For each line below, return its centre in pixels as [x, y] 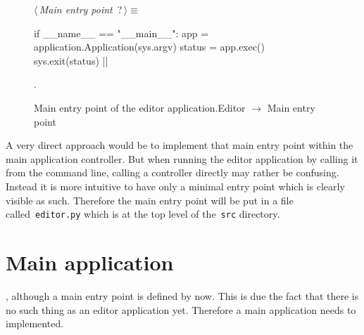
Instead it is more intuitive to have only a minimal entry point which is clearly [175, 186]
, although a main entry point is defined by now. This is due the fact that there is [182, 295]
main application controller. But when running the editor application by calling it [182, 158]
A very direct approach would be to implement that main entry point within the [180, 145]
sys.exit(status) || [71, 60]
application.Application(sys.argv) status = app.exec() [149, 47]
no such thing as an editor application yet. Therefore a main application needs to [181, 309]
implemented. [35, 323]
